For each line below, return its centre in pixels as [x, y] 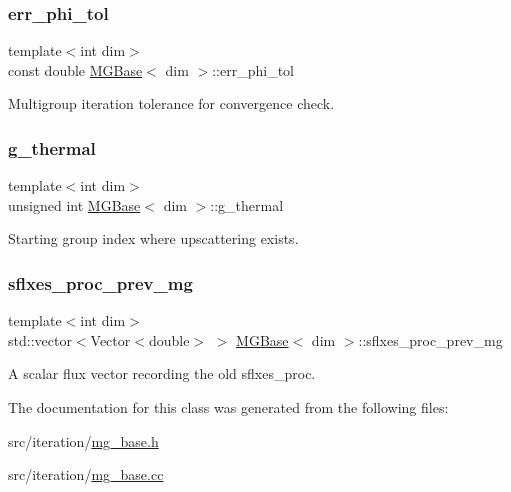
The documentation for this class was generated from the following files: [228, 407]
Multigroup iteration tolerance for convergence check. [171, 103]
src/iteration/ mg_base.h [83, 440]
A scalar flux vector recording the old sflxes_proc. [162, 373]
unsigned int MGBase [74, 204]
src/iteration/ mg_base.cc [86, 474]
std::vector [40, 339]
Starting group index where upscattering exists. [153, 238]
